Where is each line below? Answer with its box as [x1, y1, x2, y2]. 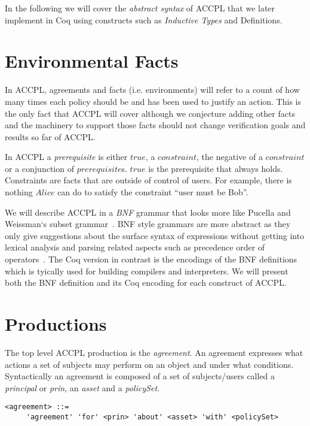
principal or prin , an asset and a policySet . [5, 381, 160, 394]
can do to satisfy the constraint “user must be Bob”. [57, 186, 248, 198]
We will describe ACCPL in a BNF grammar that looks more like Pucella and [5, 206, 291, 218]
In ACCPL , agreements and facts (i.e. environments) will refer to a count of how [5, 83, 300, 96]
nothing [5, 186, 33, 198]
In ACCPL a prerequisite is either [5, 150, 128, 163]
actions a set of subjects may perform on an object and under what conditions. [5, 358, 294, 370]
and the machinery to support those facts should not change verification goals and [5, 119, 306, 131]
